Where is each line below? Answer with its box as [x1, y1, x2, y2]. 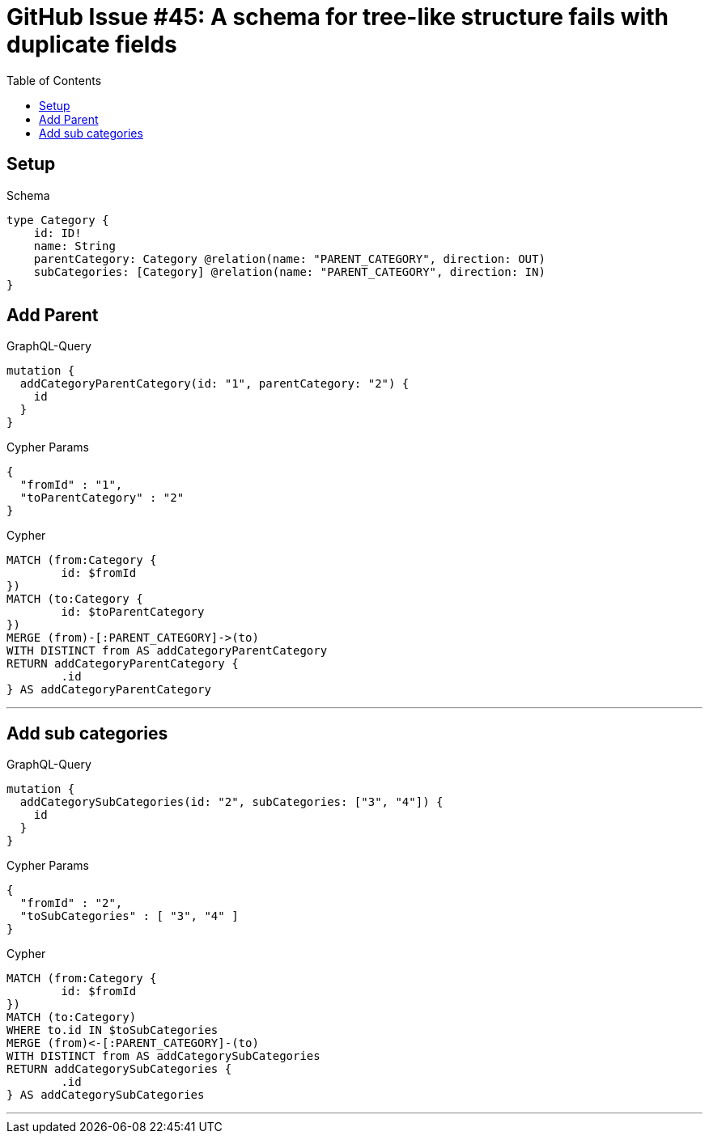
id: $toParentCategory [61, 605, 205, 619]
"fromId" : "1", [19, 478, 123, 492]
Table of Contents [6, 73, 102, 87]
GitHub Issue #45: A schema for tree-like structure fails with [6, 3, 669, 31]
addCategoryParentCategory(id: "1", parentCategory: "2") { [19, 377, 410, 391]
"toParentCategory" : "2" [19, 491, 185, 505]
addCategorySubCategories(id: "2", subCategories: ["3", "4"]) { [19, 795, 444, 809]
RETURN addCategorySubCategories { [6, 1062, 232, 1076]
